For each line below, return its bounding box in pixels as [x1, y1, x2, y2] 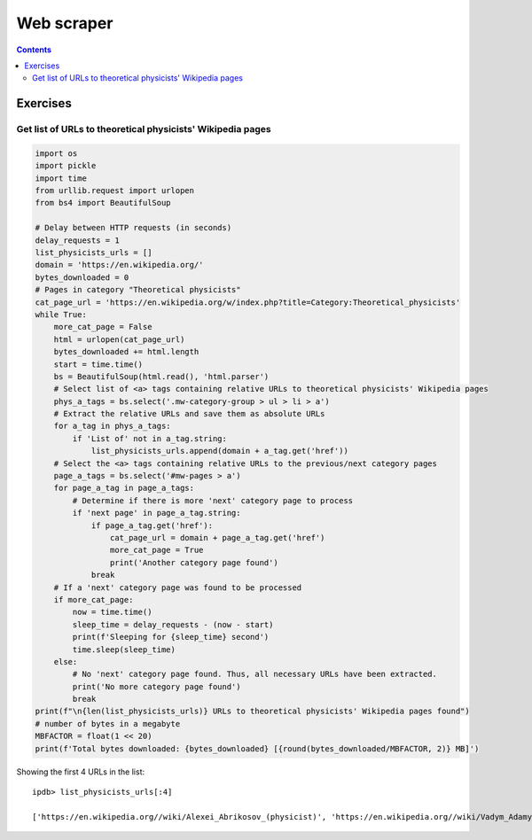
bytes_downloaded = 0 [35, 272, 129, 283]
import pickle [35, 160, 97, 171]
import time [35, 173, 88, 183]
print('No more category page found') [72, 681, 241, 691]
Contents [16, 44, 52, 55]
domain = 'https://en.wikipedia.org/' [35, 260, 204, 270]
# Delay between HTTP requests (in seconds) [35, 222, 232, 233]
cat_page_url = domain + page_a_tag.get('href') [109, 533, 325, 542]
